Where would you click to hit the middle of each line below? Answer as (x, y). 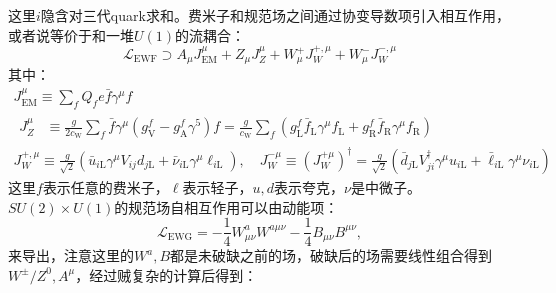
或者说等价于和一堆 (71, 34)
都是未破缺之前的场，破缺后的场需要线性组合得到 (331, 255)
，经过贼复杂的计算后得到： (166, 274)
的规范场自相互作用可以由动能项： (226, 206)
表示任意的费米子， (105, 186)
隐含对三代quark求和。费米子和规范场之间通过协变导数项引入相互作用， (275, 15)
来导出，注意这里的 (71, 255)
